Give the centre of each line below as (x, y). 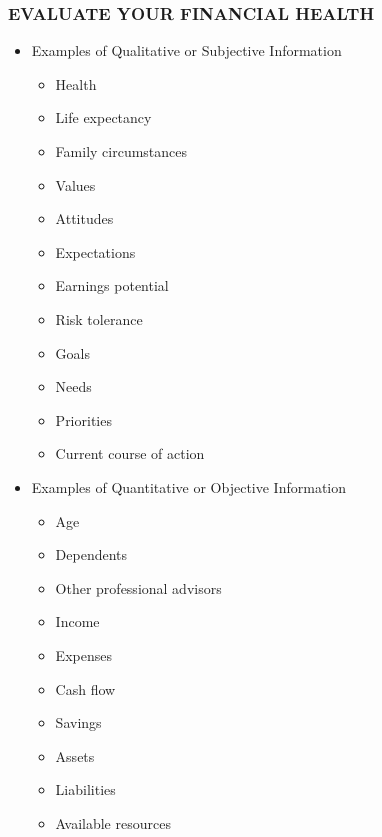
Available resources (113, 822)
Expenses (83, 654)
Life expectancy (103, 117)
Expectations (95, 251)
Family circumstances (121, 151)
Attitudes (84, 218)
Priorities (83, 419)
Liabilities (85, 789)
